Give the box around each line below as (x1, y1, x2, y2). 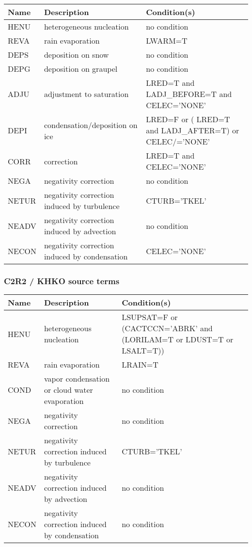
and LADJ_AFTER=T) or (146, 125, 239, 136)
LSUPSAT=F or (122, 311, 178, 323)
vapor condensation (44, 373, 110, 385)
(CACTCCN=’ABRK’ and (122, 322, 213, 334)
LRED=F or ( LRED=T (146, 113, 230, 125)
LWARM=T (146, 35, 188, 46)
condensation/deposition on (44, 119, 138, 130)
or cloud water (44, 384, 93, 396)
